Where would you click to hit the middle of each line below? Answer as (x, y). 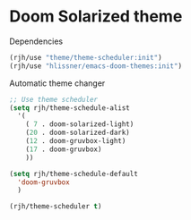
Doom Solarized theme (96, 17)
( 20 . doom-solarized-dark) (78, 133)
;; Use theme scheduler (54, 99)
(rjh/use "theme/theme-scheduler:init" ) (86, 57)
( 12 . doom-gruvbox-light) (76, 141)
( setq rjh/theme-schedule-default (74, 173)
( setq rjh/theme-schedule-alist (69, 108)
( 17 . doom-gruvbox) (64, 149)
